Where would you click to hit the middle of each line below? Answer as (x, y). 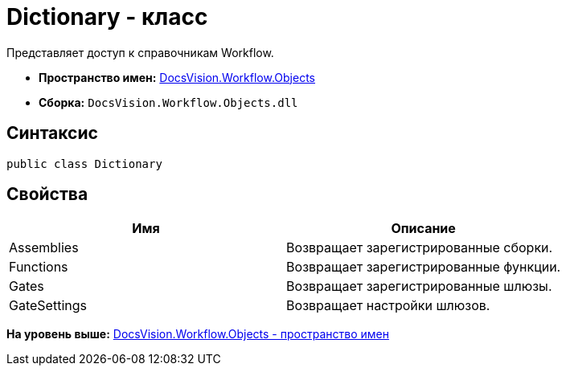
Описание (423, 229)
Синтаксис (52, 133)
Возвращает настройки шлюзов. (388, 306)
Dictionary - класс (107, 17)
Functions (39, 267)
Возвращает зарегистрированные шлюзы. (419, 286)
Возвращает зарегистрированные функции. (424, 267)
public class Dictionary (84, 164)
